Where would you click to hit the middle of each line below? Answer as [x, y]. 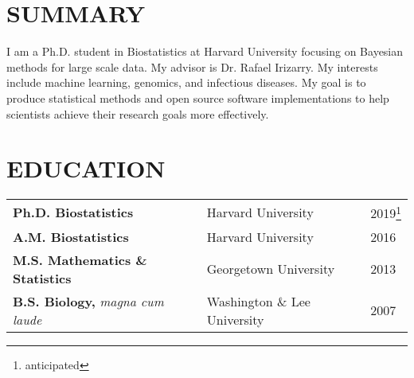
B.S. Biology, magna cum [88, 301]
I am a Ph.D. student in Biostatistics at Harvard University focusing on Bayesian [205, 51]
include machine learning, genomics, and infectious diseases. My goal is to [186, 82]
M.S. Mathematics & [80, 259]
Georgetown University [271, 269]
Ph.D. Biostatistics [73, 212]
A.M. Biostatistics [71, 236]
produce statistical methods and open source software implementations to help [198, 97]
